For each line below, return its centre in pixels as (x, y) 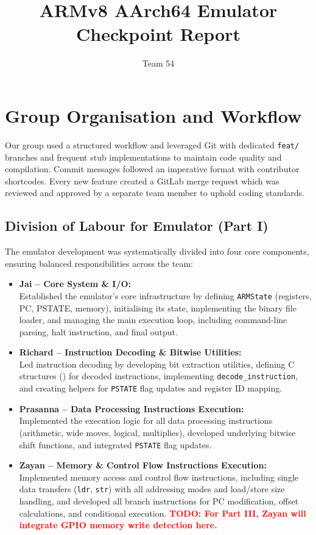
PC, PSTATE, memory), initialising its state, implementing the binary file (158, 308)
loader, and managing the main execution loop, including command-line (153, 320)
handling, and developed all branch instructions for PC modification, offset (159, 501)
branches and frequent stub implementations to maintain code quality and (143, 157)
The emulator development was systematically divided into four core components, (157, 251)
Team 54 (158, 63)
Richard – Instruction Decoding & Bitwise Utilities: (130, 352)
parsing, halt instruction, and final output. (98, 331)
